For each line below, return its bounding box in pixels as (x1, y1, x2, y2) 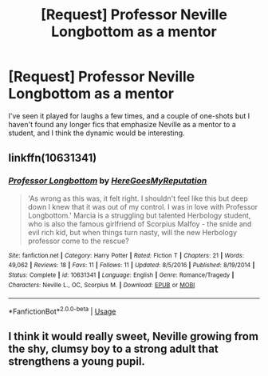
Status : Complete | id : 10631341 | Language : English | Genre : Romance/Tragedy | (8, 270, 235, 279)
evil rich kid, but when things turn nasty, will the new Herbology (27, 227, 238, 237)
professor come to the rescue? (27, 236, 129, 246)
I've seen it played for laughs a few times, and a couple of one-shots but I (8, 110, 250, 121)
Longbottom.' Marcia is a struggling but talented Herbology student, (27, 210, 251, 220)
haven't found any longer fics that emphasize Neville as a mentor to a (8, 119, 237, 129)
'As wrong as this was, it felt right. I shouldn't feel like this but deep (27, 194, 249, 203)
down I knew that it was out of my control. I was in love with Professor (27, 202, 258, 211)
